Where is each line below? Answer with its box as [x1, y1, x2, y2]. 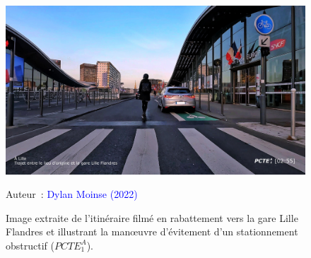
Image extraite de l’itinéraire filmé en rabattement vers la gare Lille [6, 210, 298, 225]
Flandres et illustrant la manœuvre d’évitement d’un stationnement [6, 224, 298, 239]
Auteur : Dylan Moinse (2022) [6, 187, 138, 201]
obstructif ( [6, 238, 54, 252]
